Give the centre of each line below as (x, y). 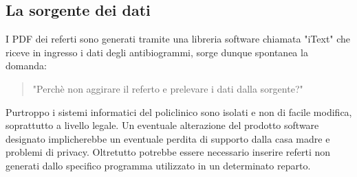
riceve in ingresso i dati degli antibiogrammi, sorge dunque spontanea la (157, 52)
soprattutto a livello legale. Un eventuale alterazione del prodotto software (162, 125)
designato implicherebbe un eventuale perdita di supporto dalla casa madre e (168, 138)
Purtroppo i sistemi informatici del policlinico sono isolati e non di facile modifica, (179, 111)
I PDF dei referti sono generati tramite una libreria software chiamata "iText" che (178, 39)
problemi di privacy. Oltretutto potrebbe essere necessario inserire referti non (168, 152)
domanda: (26, 66)
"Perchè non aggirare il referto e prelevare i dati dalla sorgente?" (168, 88)
